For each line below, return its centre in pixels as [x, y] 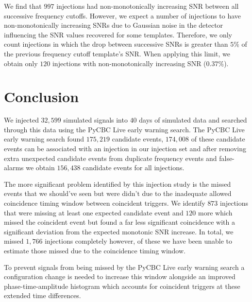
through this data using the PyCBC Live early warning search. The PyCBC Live [124, 129]
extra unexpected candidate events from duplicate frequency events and [110, 158]
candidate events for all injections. [134, 168]
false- [227, 158]
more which [215, 212]
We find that [23, 6]
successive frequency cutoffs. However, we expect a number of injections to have [123, 15]
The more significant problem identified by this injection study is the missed [118, 184]
